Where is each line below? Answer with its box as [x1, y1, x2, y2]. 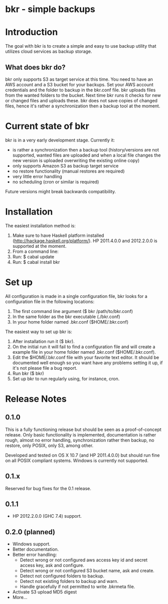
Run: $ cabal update [12, 253, 55, 259]
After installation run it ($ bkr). [12, 338, 75, 344]
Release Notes [5, 393, 67, 404]
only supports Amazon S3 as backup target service [12, 163, 119, 169]
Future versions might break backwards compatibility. [5, 188, 116, 194]
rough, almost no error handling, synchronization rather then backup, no [5, 437, 154, 443]
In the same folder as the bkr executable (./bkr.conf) [12, 314, 120, 320]
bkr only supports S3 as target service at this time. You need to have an [5, 76, 153, 82]
